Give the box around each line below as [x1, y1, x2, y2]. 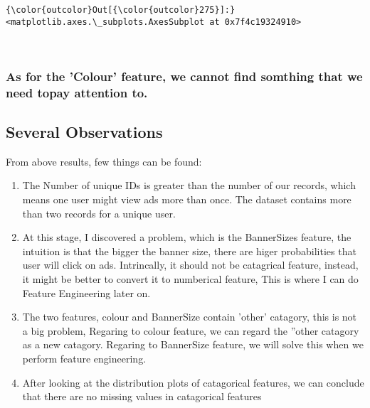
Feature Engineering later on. [22, 285, 151, 300]
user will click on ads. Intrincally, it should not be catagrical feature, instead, [22, 257, 359, 272]
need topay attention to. [6, 83, 148, 101]
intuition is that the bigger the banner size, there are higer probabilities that [22, 243, 356, 258]
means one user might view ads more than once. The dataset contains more [22, 192, 351, 207]
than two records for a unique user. [22, 205, 176, 220]
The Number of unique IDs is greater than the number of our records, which [22, 178, 356, 193]
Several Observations [6, 121, 163, 143]
